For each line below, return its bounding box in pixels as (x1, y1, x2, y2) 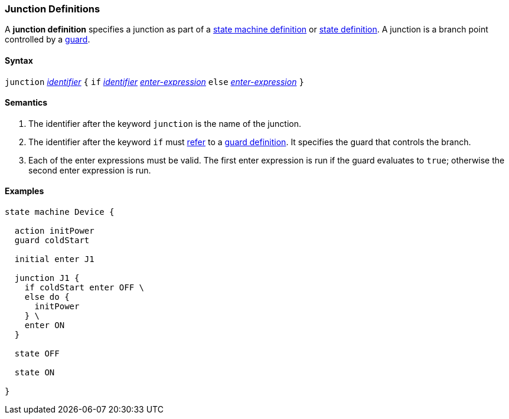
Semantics (5, 97, 48, 108)
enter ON (24, 320, 65, 330)
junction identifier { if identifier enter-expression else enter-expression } (5, 76, 304, 87)
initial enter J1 (14, 254, 94, 264)
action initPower (14, 226, 94, 236)
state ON (14, 368, 55, 378)
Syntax (5, 55, 33, 66)
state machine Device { (5, 207, 115, 217)
